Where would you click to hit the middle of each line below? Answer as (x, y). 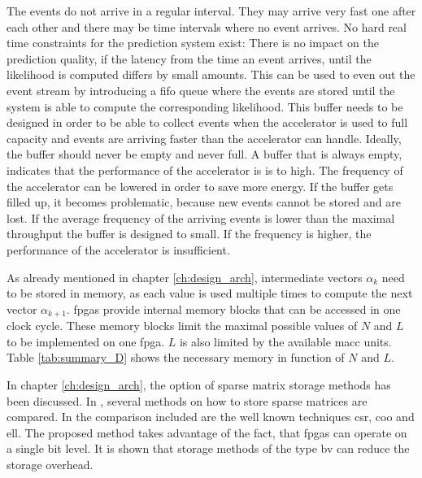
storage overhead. (50, 464)
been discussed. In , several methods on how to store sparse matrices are (187, 400)
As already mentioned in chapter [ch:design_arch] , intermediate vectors (185, 277)
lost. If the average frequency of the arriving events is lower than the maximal (201, 217)
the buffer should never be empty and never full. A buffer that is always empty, (204, 154)
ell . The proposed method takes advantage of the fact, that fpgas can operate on (207, 432)
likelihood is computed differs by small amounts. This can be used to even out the (211, 74)
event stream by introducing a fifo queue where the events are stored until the (201, 90)
